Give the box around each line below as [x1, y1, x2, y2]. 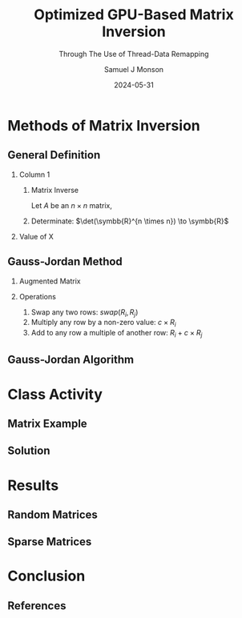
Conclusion [7, 567, 86, 585]
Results [7, 476, 59, 494]
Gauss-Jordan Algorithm [7, 353, 134, 367]
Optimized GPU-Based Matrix [34, 6, 234, 24]
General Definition [7, 148, 101, 162]
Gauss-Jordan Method [7, 255, 123, 269]
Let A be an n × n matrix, [30, 200, 113, 210]
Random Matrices [7, 508, 98, 521]
